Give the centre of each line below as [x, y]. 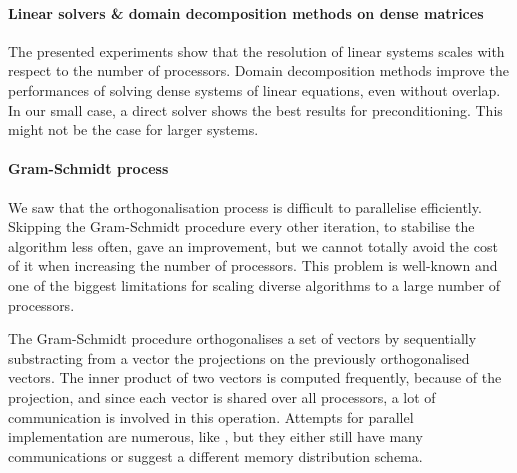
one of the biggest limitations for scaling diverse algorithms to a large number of [254, 284]
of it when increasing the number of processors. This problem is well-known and [253, 265]
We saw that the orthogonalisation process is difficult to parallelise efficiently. [245, 206]
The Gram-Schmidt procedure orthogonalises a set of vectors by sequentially [242, 338]
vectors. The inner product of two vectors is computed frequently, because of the [255, 377]
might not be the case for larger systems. [133, 129]
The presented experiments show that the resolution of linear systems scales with [256, 50]
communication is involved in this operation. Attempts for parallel [211, 416]
